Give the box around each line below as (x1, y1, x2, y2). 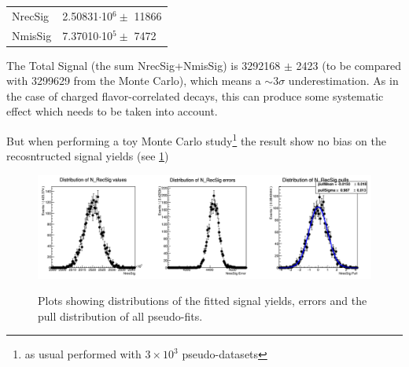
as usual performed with (24, 346, 142, 362)
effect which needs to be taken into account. (6, 103, 218, 119)
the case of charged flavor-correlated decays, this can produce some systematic (6, 87, 384, 104)
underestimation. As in (288, 72, 399, 89)
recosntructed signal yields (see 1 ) (6, 148, 169, 164)
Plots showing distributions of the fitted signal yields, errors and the (38, 292, 367, 309)
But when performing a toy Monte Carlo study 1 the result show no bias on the (6, 130, 386, 149)
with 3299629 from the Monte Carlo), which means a (6, 72, 261, 89)
